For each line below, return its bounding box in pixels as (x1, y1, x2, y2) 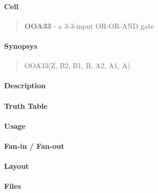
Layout (4, 161, 29, 171)
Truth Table (4, 100, 48, 111)
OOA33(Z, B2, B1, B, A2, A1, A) (24, 60, 130, 71)
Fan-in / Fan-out (4, 140, 65, 151)
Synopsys (4, 40, 37, 51)
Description (4, 80, 46, 91)
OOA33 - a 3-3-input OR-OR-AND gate (24, 20, 154, 31)
